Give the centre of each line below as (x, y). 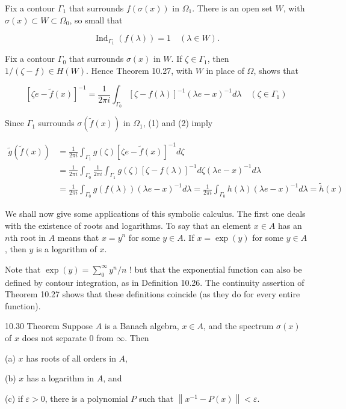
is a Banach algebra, (142, 326)
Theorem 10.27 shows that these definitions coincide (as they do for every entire (153, 294)
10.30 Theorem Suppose (49, 326)
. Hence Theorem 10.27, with (139, 70)
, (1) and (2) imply (178, 123)
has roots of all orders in (71, 358)
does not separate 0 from (68, 337)
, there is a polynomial (86, 398)
